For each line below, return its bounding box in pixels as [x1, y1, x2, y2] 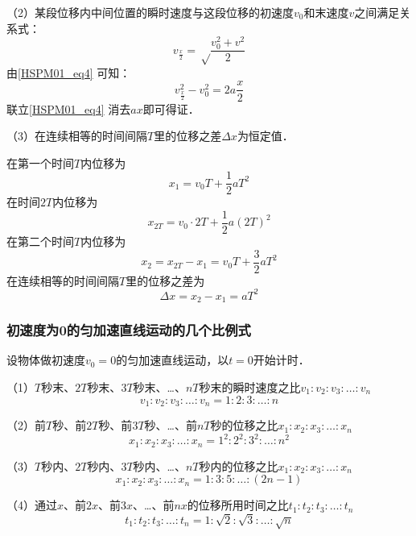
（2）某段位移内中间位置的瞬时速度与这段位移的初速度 [6, 4, 294, 20]
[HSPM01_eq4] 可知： [18, 64, 131, 81]
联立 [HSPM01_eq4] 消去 [6, 100, 131, 117]
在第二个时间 [6, 233, 74, 250]
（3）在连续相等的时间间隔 [6, 127, 147, 144]
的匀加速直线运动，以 [116, 351, 229, 368]
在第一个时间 [6, 154, 74, 171]
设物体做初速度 [6, 351, 85, 368]
